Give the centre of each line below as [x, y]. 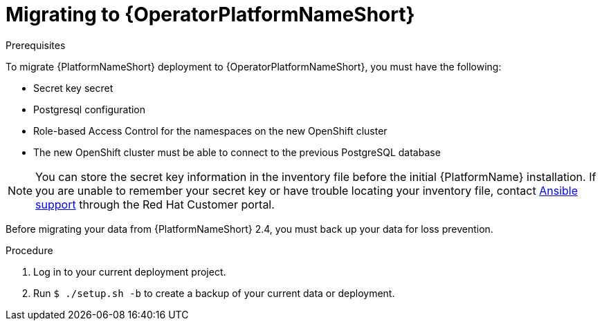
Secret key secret [73, 88]
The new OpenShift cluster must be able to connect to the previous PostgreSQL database [237, 152]
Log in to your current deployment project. [130, 271]
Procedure [29, 250]
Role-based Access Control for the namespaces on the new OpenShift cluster [210, 131]
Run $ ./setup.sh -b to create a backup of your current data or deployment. [214, 293]
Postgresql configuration [90, 109]
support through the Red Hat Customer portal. [155, 204]
